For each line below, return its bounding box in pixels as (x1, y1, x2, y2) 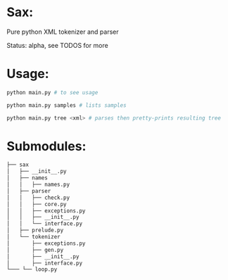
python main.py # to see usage (6, 89, 99, 96)
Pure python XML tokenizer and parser (6, 27, 119, 36)
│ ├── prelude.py (6, 227, 64, 234)
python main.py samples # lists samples (6, 101, 127, 109)
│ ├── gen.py (6, 246, 64, 253)
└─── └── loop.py (6, 266, 58, 273)
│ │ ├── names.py (6, 181, 70, 189)
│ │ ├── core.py (6, 201, 68, 208)
